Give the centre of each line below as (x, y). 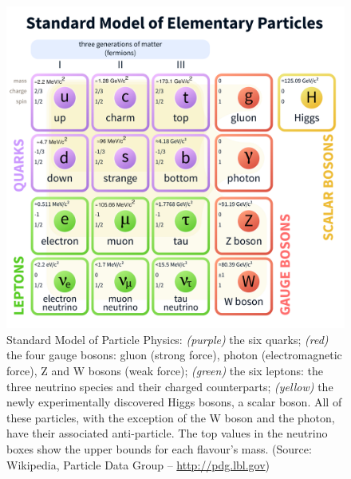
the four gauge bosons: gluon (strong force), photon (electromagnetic (174, 355)
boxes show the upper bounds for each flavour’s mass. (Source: (159, 449)
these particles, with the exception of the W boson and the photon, (171, 417)
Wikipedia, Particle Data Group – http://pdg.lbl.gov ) (138, 464)
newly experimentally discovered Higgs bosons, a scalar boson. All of (174, 402)
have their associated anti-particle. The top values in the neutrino (167, 433)
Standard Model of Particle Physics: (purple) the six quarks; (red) (168, 339)
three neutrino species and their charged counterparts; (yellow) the (170, 386)
